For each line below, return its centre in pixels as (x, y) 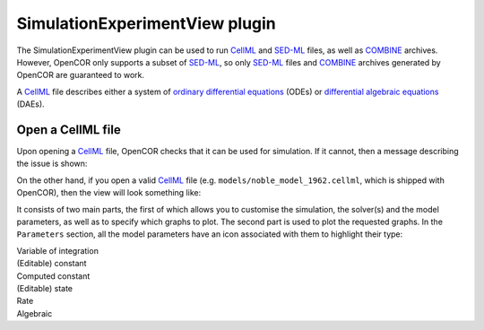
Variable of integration (57, 250)
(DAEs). (30, 104)
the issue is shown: (52, 164)
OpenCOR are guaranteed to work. (81, 75)
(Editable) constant (52, 264)
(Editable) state (45, 288)
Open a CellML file (69, 130)
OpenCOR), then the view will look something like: (109, 193)
